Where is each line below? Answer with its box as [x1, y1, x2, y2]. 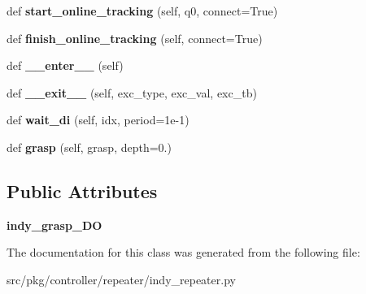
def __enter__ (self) [7, 57, 124, 74]
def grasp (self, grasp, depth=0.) [7, 138, 172, 155]
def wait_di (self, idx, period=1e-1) [7, 111, 190, 128]
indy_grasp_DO [7, 216, 102, 233]
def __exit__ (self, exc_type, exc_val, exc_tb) [7, 84, 257, 101]
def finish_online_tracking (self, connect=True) [7, 29, 263, 46]
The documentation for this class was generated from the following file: [7, 244, 360, 261]
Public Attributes [7, 178, 158, 203]
